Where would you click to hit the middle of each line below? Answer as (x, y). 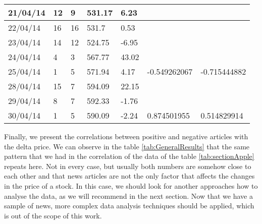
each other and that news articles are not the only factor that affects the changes (129, 176)
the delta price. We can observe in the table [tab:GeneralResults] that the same (127, 146)
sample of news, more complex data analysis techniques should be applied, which (129, 206)
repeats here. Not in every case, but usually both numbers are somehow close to (128, 166)
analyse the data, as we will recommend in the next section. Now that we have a (128, 195)
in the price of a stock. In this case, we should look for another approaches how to (131, 185)
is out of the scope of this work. (53, 215)
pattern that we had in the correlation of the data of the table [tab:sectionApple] (129, 156)
